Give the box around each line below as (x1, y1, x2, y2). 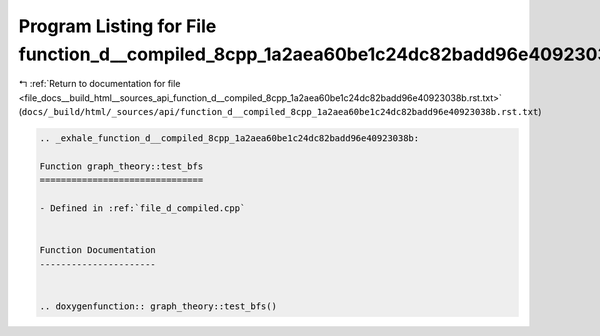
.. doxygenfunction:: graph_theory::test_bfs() (39, 300, 277, 312)
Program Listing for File (18, 15, 217, 37)
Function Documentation (39, 245, 157, 256)
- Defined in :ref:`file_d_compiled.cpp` (39, 203, 246, 214)
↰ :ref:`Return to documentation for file (18, 78, 181, 90)
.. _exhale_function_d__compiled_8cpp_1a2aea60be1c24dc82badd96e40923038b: (39, 133, 420, 144)
